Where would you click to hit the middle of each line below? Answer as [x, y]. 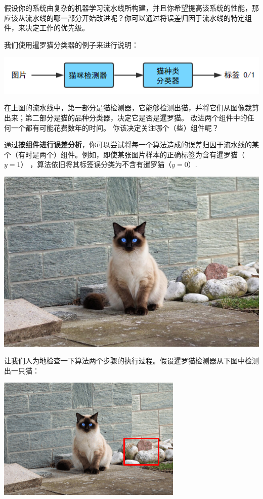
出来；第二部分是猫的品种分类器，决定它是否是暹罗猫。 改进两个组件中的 [126, 117]
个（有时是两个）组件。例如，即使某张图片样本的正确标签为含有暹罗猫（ [124, 154]
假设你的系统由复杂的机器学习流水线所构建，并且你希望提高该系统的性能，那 [131, 8]
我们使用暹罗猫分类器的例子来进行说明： [71, 44]
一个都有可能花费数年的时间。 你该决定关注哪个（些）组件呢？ [115, 127]
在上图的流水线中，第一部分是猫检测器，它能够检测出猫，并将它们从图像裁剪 [131, 108]
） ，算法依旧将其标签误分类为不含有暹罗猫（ [96, 164]
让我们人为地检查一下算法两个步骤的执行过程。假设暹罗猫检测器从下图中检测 [131, 361]
